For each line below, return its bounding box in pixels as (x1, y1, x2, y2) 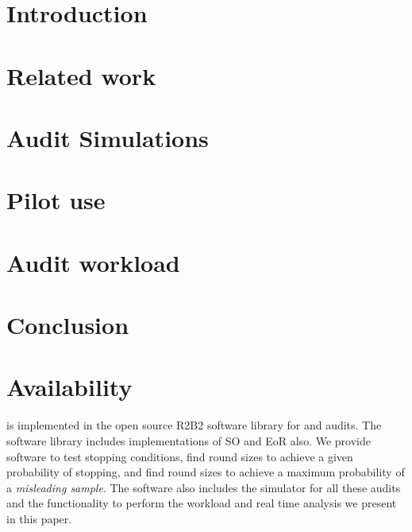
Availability (6, 371, 133, 403)
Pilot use (6, 184, 106, 216)
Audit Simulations (6, 121, 209, 153)
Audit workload (6, 246, 180, 278)
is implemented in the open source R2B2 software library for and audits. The (6, 417, 382, 433)
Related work (6, 59, 156, 91)
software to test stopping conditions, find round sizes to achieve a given (6, 448, 353, 464)
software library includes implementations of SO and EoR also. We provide (6, 432, 371, 449)
